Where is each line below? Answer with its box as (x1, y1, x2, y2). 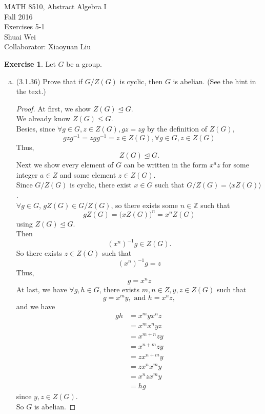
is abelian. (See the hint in (173, 76, 256, 86)
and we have (16, 300, 55, 311)
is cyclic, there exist (70, 179, 132, 190)
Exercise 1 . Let (4, 58, 56, 69)
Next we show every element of (16, 159, 114, 170)
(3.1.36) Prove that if (16, 76, 83, 86)
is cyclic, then (119, 76, 163, 86)
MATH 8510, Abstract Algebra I (4, 1, 107, 11)
